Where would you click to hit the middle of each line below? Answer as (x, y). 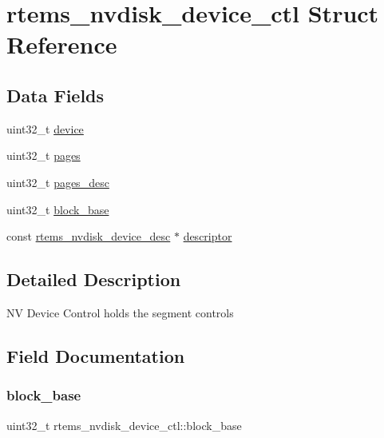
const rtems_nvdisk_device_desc (89, 236)
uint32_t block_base (58, 209)
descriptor (208, 236)
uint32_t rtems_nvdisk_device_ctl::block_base (124, 425)
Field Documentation (96, 355)
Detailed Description (94, 279)
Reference (62, 44)
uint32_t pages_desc (58, 182)
